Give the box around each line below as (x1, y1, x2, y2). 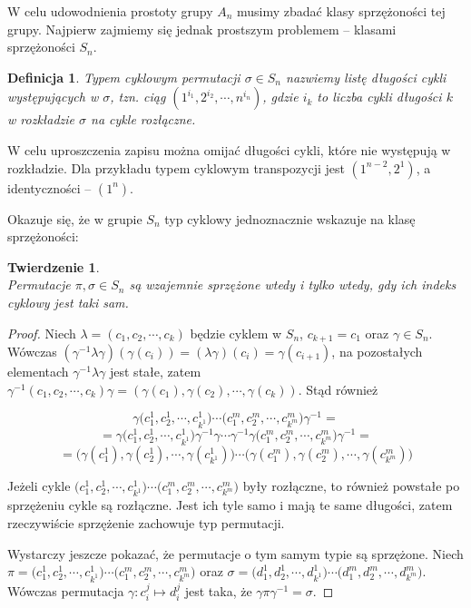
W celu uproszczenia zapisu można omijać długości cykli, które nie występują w (7, 140, 451, 159)
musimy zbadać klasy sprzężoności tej (237, 2, 446, 20)
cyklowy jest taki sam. (7, 292, 129, 311)
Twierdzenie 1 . (7, 257, 100, 276)
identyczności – (7, 178, 92, 197)
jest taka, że (184, 581, 252, 600)
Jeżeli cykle (7, 476, 71, 495)
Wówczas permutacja (7, 581, 124, 600)
